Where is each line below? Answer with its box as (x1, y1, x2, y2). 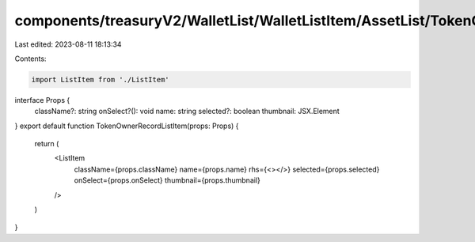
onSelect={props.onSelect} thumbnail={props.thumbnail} (74, 176, 260, 185)
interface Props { (14, 95, 70, 104)
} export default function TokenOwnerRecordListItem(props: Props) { (14, 121, 239, 130)
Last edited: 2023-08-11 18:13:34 (14, 40, 122, 49)
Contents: (14, 54, 47, 63)
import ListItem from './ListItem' (31, 75, 169, 84)
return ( (34, 139, 59, 149)
